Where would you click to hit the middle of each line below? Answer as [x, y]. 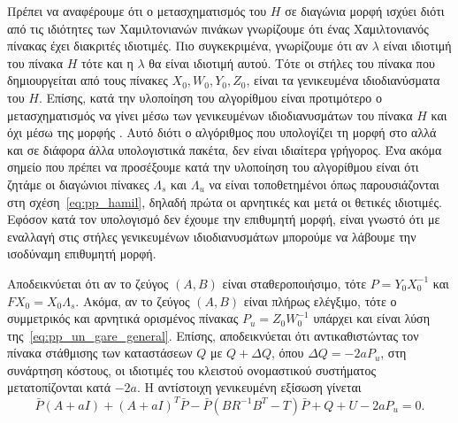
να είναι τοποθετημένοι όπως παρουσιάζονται [324, 184]
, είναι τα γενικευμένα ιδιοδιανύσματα [343, 80]
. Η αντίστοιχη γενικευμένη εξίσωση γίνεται [249, 387]
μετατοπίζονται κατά [59, 387]
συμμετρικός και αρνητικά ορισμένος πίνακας [123, 318]
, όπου [287, 353]
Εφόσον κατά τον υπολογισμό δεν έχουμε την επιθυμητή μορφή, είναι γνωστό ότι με [224, 219]
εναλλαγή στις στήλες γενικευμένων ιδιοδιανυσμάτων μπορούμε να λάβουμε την [212, 236]
